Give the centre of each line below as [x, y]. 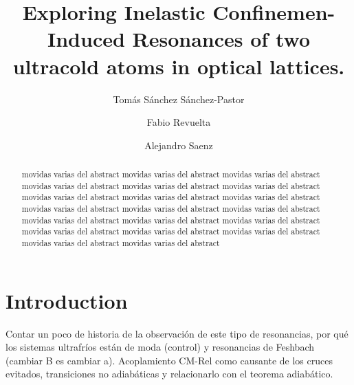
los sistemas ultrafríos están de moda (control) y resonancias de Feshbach [160, 347]
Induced [86, 39]
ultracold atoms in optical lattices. [179, 66]
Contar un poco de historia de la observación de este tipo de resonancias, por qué [177, 333]
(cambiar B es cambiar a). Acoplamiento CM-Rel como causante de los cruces [169, 360]
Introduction [67, 300]
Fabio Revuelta [179, 122]
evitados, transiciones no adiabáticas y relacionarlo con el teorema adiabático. [169, 374]
